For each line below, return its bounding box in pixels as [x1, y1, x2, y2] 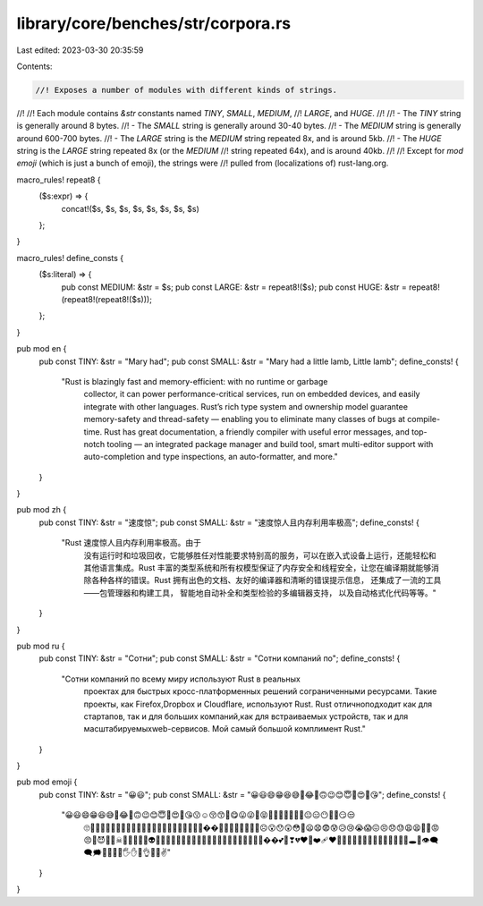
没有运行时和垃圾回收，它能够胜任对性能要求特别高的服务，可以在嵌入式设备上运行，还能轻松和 [83, 550, 436, 561]
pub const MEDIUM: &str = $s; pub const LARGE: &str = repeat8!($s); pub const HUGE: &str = [61, 282, 407, 292]
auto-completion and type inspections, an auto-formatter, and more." [83, 452, 339, 462]
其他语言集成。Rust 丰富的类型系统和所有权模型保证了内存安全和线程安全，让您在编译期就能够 [83, 563, 432, 573]
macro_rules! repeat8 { [16, 174, 101, 185]
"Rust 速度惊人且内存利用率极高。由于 [61, 538, 201, 548]
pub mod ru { [16, 640, 65, 651]
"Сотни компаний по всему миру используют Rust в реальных [61, 673, 301, 684]
